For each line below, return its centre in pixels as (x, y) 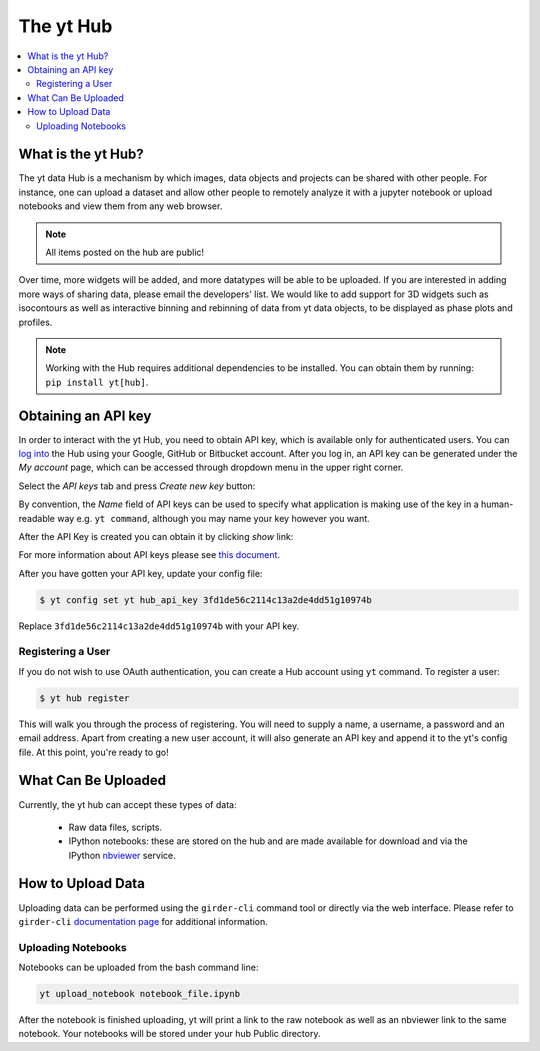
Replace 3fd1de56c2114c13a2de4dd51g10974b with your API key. (159, 626)
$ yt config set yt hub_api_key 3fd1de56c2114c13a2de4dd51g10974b (205, 599)
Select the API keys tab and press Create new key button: (137, 486)
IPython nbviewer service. (122, 855)
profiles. (35, 322)
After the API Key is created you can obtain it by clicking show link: (156, 536)
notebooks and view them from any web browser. (120, 206)
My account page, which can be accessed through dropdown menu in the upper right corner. (211, 467)
